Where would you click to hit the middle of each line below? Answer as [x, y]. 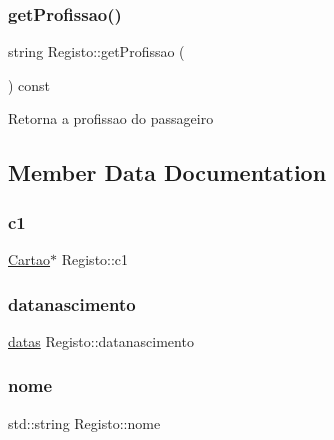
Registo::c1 [95, 259]
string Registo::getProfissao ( [96, 51]
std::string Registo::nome [84, 422]
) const [29, 84]
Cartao [29, 259]
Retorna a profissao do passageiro [111, 118]
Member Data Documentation [167, 172]
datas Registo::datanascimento [101, 340]
